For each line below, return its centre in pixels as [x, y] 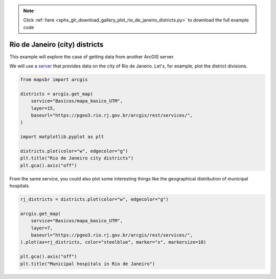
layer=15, [43, 108]
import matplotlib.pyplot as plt [62, 137]
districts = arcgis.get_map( [57, 94]
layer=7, [42, 228]
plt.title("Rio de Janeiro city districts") [77, 158]
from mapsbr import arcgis [54, 80]
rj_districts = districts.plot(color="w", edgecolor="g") [94, 200]
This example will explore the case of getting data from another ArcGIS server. [92, 57]
